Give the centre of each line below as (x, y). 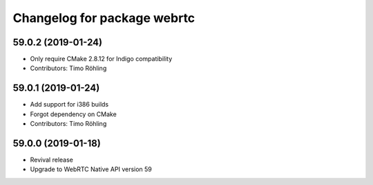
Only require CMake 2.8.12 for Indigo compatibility (101, 59)
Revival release (52, 160)
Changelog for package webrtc (104, 18)
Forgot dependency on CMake (73, 114)
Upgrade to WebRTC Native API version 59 (91, 169)
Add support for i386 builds (69, 105)
